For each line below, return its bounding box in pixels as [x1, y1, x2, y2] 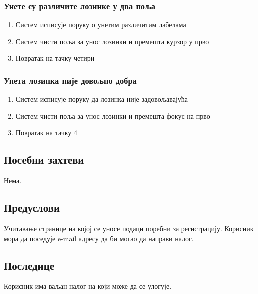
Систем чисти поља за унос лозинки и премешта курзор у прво [15, 36, 209, 46]
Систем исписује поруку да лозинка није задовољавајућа [15, 94, 188, 104]
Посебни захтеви [4, 152, 84, 167]
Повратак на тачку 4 [15, 127, 77, 138]
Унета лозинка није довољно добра [4, 74, 137, 86]
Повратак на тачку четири [15, 53, 95, 63]
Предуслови [4, 200, 60, 215]
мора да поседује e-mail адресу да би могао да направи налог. [4, 233, 194, 243]
